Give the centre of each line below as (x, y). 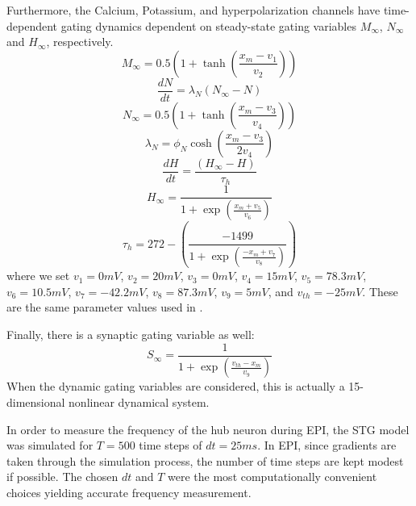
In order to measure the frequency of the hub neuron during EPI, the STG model (208, 429)
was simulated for (50, 445)
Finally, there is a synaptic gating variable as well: (131, 334)
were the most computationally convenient (272, 477)
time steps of (171, 445)
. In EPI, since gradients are (327, 445)
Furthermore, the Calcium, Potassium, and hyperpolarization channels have (193, 10)
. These (380, 291)
